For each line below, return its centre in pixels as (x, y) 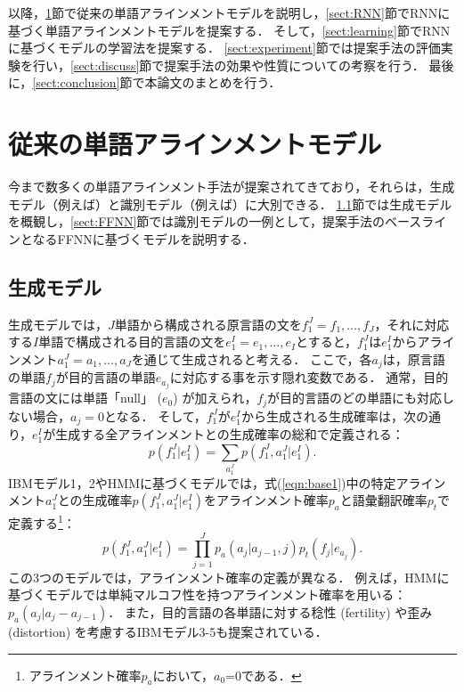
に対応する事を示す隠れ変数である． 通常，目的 (309, 377)
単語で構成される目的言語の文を (132, 342)
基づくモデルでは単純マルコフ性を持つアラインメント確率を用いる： (208, 594)
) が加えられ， (215, 398)
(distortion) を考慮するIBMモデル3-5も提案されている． (168, 631)
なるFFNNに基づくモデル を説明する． (143, 238)
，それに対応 (412, 324)
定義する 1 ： (42, 522)
